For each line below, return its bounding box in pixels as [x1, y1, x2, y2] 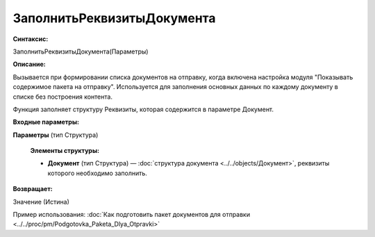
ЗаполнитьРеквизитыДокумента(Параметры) [12, 47, 149, 56]
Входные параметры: [12, 118, 80, 126]
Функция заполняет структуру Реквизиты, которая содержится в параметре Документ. [12, 105, 274, 113]
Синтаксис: [12, 35, 49, 43]
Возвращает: [12, 185, 53, 193]
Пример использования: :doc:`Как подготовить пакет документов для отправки [12, 211, 250, 219]
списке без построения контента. [12, 92, 112, 101]
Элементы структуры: [30, 147, 100, 155]
